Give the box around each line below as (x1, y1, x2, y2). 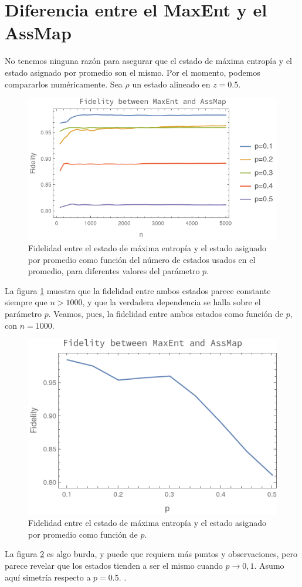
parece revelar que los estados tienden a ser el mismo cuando (5, 559, 223, 572)
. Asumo (254, 559, 284, 572)
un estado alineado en (132, 77, 211, 90)
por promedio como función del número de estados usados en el (28, 253, 256, 265)
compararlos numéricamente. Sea (5, 77, 123, 90)
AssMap (5, 21, 72, 45)
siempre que (5, 296, 47, 308)
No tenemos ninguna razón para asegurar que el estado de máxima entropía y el (5, 55, 293, 67)
